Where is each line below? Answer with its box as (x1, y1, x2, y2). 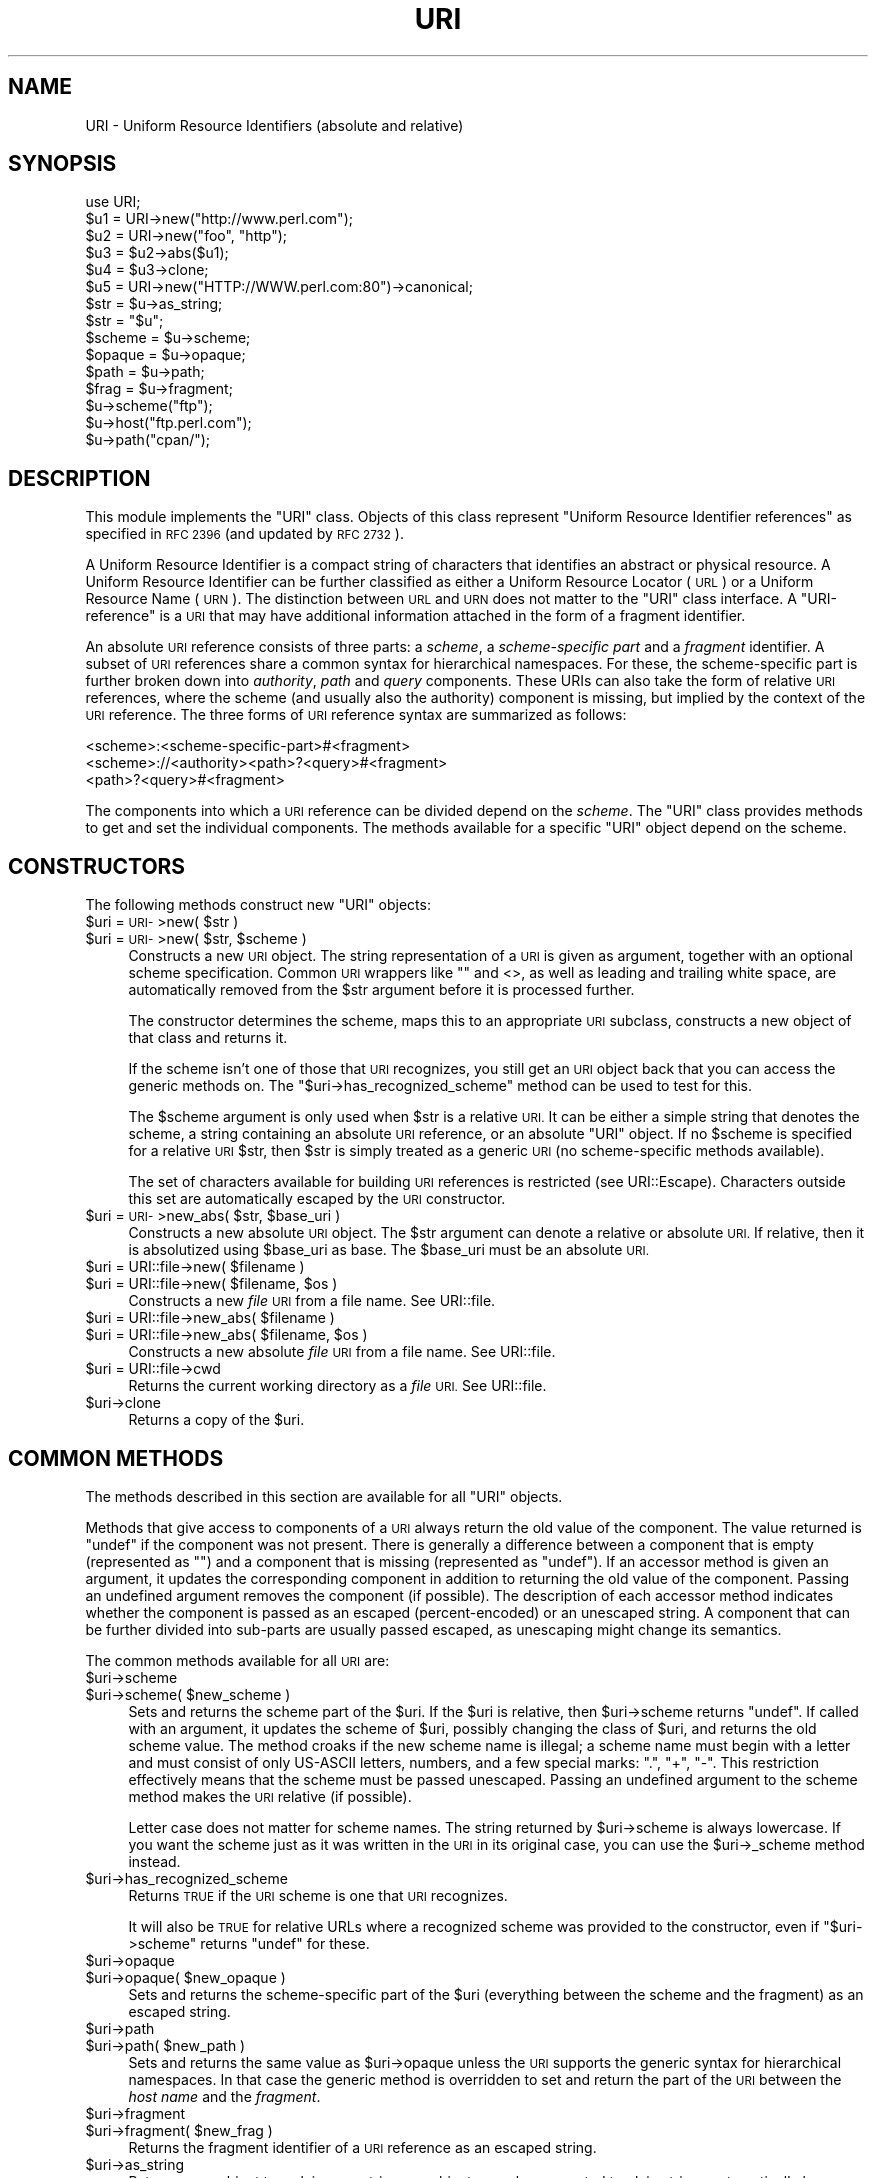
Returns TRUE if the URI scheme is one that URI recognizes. (128, 1886, 508, 1904)
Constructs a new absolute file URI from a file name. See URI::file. (128, 1343, 556, 1361)
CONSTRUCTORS (8, 853, 186, 879)
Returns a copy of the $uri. (128, 1411, 305, 1429)
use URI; (85, 193, 141, 211)
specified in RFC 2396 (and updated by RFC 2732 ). (85, 525, 404, 543)
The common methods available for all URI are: (85, 1651, 390, 1669)
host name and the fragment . (128, 2087, 321, 2105)
